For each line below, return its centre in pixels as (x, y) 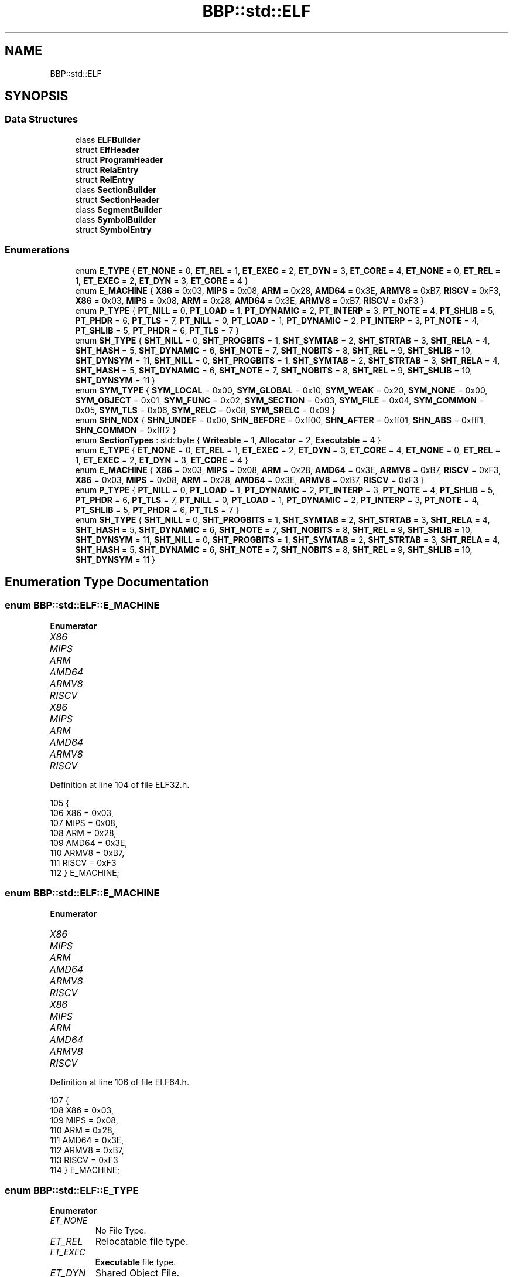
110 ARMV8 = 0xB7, (87, 853)
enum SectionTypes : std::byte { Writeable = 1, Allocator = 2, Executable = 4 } (228, 440)
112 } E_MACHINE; (85, 872)
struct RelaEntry (107, 169)
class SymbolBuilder (116, 219)
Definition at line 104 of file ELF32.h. (120, 784)
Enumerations (37, 250)
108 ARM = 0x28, (83, 833)
